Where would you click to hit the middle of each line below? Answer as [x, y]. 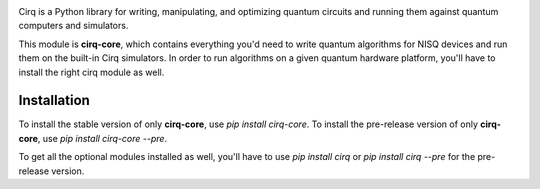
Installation [54, 100]
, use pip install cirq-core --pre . [102, 138]
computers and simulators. [73, 26]
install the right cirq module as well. [91, 72]
